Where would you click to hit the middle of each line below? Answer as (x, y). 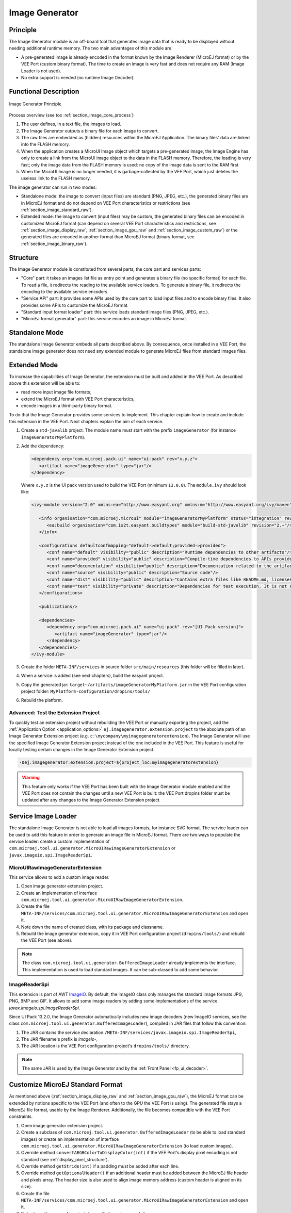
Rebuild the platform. (42, 700)
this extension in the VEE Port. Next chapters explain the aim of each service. (86, 422)
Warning (31, 778)
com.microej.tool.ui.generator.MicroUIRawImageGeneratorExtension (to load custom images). (127, 1146)
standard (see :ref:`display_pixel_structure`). (65, 1159)
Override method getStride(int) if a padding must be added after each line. (100, 1166)
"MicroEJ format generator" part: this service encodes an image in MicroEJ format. (104, 319)
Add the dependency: (43, 446)
